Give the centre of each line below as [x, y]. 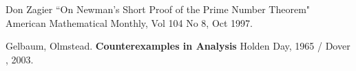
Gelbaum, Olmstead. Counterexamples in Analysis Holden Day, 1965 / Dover [178, 46]
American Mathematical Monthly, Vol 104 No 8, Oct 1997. [129, 22]
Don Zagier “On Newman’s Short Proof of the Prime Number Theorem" [158, 9]
